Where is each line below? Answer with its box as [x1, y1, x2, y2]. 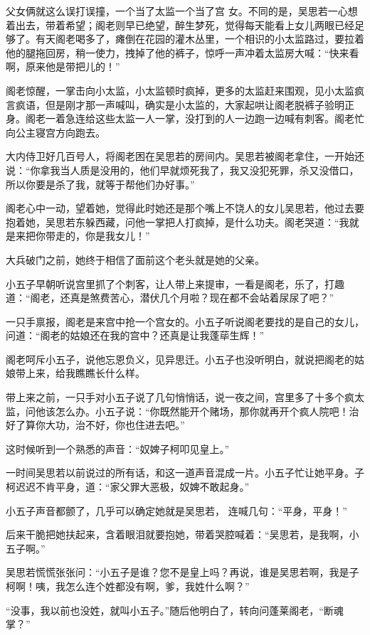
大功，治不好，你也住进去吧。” [45, 417, 185, 432]
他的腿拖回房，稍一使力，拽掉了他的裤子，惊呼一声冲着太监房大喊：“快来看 [6, 45, 359, 60]
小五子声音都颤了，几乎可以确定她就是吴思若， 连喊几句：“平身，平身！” [6, 503, 347, 518]
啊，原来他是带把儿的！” [6, 59, 120, 74]
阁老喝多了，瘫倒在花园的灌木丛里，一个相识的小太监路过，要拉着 [55, 31, 364, 46]
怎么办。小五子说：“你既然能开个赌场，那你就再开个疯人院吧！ [55, 403, 349, 418]
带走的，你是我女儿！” [45, 228, 150, 243]
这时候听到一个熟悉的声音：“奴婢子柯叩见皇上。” [6, 441, 230, 456]
